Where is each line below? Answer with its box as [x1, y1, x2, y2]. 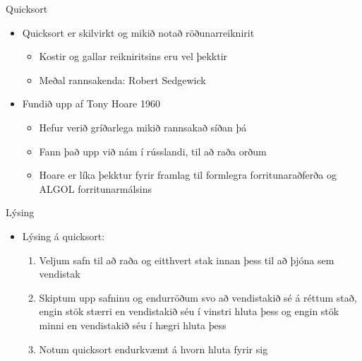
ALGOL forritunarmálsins [39, 181, 152, 196]
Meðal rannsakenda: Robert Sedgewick [39, 72, 206, 87]
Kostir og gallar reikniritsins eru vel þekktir [39, 49, 228, 64]
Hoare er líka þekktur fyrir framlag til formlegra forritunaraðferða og [39, 167, 337, 182]
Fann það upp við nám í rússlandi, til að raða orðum [39, 143, 267, 158]
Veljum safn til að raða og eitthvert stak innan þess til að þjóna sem [39, 252, 334, 267]
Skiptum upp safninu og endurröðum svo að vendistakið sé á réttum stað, [39, 290, 357, 304]
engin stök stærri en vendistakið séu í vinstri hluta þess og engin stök [39, 304, 339, 319]
